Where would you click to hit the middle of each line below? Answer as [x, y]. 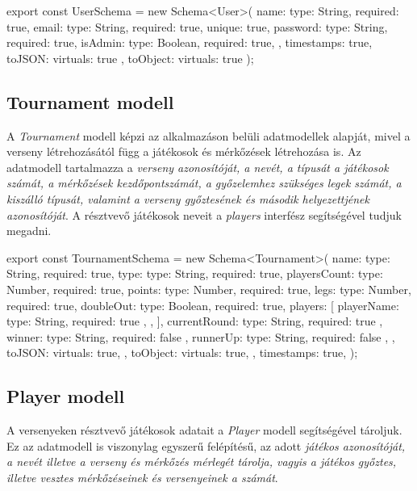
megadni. [29, 231]
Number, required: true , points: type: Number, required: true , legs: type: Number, [209, 289]
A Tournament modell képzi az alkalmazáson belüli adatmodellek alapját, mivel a [208, 135]
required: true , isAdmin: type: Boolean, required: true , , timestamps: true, [190, 42]
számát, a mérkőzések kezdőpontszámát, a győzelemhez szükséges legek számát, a [204, 183]
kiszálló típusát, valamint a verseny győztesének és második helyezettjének [188, 198]
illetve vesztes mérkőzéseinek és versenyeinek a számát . [142, 477]
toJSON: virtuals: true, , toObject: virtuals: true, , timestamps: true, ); [182, 353]
